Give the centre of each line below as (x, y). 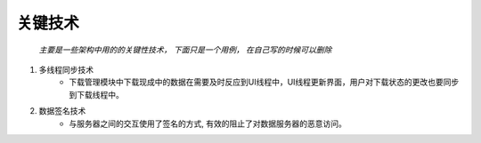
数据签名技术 (62, 111)
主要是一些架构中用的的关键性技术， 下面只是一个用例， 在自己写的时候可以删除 (185, 50)
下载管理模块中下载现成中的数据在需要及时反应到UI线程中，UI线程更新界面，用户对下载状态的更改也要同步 (264, 82)
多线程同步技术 (66, 69)
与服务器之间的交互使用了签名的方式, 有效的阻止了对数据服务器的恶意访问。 (208, 123)
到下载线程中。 (96, 94)
